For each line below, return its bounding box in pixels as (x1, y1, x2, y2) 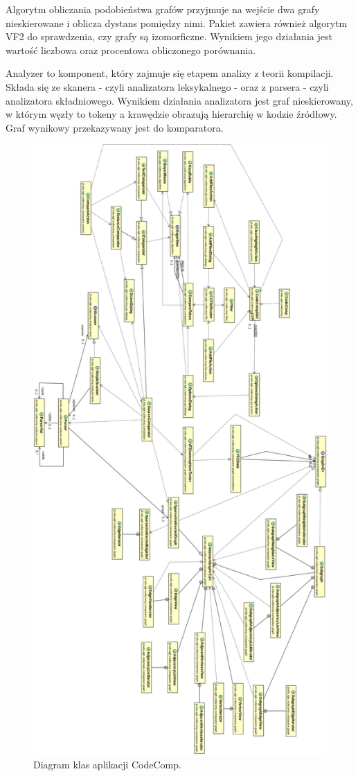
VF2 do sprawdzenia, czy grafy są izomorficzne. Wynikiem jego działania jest (6, 29, 332, 44)
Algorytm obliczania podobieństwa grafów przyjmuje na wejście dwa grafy (6, 2, 320, 16)
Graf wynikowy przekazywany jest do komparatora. (6, 120, 224, 134)
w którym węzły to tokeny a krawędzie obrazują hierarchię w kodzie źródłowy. (6, 107, 337, 121)
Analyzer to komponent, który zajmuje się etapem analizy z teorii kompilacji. (6, 66, 334, 80)
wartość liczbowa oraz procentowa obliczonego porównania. (6, 42, 256, 57)
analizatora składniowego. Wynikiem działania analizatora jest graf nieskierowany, (6, 93, 353, 107)
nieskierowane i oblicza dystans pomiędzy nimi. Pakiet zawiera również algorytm (6, 15, 348, 30)
